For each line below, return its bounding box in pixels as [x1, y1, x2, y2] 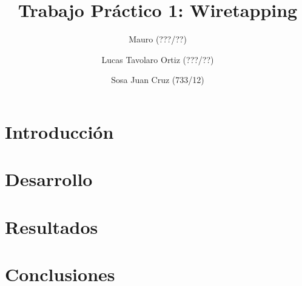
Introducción [5, 119, 114, 144]
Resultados [5, 214, 98, 239]
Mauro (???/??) [129, 33, 187, 45]
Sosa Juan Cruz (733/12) [111, 73, 204, 86]
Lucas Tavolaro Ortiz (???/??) [101, 53, 214, 65]
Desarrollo [5, 167, 93, 191]
